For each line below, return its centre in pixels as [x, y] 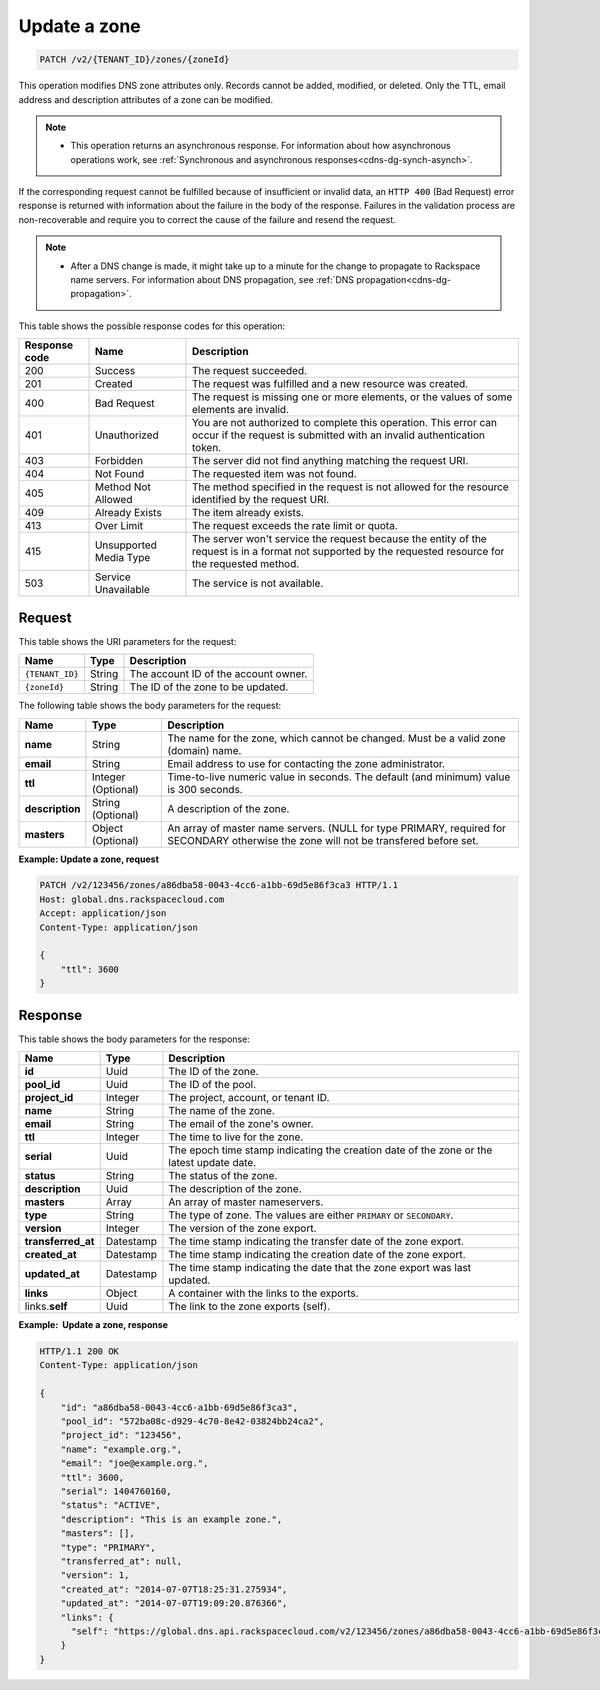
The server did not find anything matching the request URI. [330, 461]
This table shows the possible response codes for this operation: [152, 326]
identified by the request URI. [260, 500]
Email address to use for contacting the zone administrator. [305, 763]
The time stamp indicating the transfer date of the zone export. [316, 1242]
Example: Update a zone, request [89, 859]
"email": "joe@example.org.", [134, 1463]
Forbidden [119, 461]
